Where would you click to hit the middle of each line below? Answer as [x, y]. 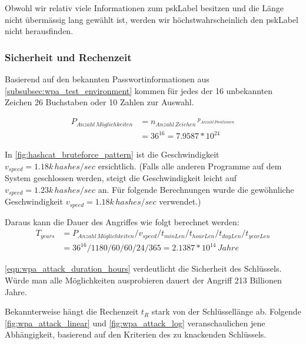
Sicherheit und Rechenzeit [68, 57]
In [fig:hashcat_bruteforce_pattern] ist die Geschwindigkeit [112, 154]
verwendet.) [180, 201]
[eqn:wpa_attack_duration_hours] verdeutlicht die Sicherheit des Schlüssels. [143, 268]
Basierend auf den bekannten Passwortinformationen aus [107, 79]
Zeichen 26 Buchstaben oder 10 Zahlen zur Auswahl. [99, 102]
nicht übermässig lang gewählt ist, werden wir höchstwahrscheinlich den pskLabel [152, 19]
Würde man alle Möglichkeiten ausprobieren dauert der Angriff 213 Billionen [143, 280]
